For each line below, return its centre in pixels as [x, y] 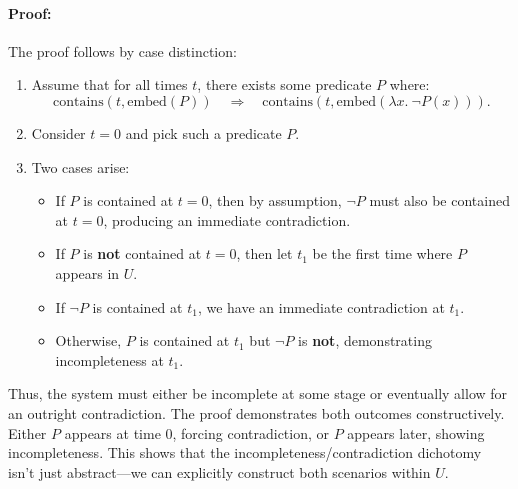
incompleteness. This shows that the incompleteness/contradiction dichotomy [245, 452]
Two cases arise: [80, 166]
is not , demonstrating [365, 340]
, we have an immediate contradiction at [321, 306]
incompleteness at [109, 359]
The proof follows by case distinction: [122, 50]
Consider [58, 132]
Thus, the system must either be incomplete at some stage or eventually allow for [258, 393]
